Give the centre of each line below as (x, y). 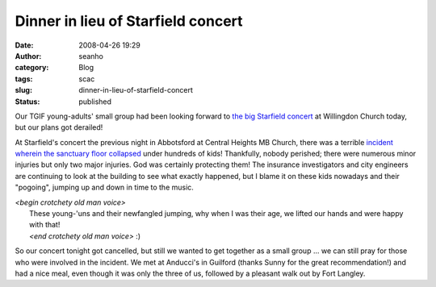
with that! (45, 225)
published (95, 102)
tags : (24, 79)
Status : (27, 102)
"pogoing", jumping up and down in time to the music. (104, 187)
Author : (28, 56)
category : (32, 68)
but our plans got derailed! (59, 127)
